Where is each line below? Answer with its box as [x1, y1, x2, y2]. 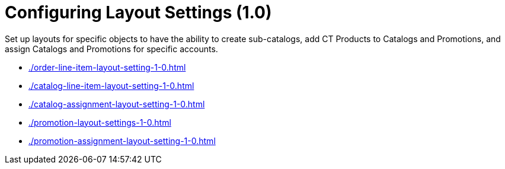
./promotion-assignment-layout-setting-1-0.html [28, 135, 216, 146]
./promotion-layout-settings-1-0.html [28, 117, 171, 127]
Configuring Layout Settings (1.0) [5, 2, 272, 23]
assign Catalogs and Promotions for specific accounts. [5, 43, 218, 54]
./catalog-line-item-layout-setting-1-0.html [28, 80, 194, 91]
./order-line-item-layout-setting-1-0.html [28, 62, 186, 72]
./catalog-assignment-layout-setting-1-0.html [28, 98, 205, 109]
